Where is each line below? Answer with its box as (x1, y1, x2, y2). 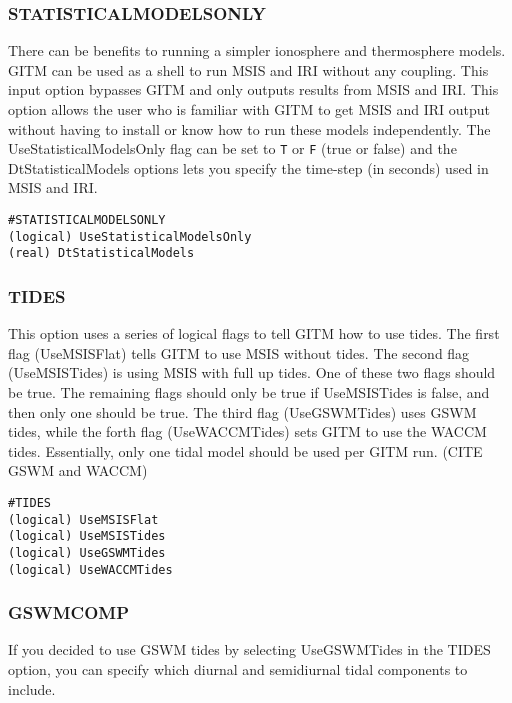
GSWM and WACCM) (8, 460, 148, 481)
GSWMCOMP (8, 600, 130, 625)
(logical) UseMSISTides (8, 529, 166, 544)
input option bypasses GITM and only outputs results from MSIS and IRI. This (8, 79, 499, 100)
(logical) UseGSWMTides (8, 545, 166, 560)
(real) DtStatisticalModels (8, 246, 195, 261)
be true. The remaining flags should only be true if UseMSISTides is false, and (8, 382, 490, 402)
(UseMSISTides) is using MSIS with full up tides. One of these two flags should (8, 362, 496, 383)
